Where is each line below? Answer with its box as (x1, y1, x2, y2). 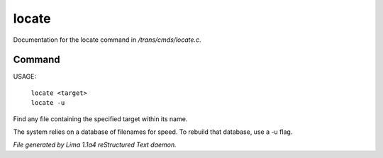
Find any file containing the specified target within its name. (13, 114, 188, 123)
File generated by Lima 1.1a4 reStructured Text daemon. (13, 140, 177, 149)
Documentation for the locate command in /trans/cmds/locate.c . (13, 35, 201, 44)
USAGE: (13, 72, 37, 81)
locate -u (30, 99, 65, 107)
